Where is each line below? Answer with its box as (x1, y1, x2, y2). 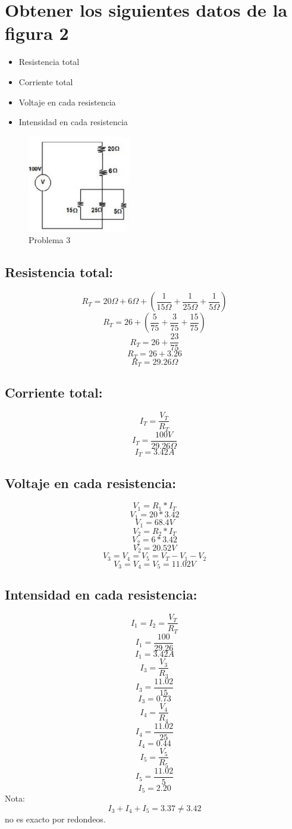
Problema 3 (29, 234, 71, 246)
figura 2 (5, 21, 69, 45)
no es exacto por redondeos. (5, 813, 106, 825)
